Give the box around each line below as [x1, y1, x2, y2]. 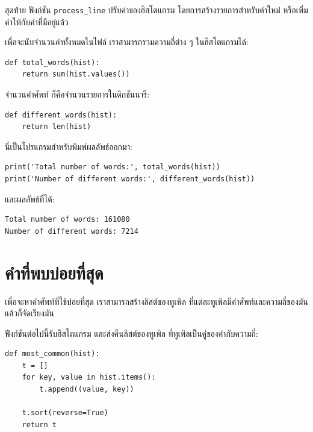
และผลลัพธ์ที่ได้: [5, 192, 55, 205]
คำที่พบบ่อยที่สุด [5, 260, 104, 284]
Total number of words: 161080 [5, 215, 130, 224]
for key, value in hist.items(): [22, 373, 156, 382]
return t [22, 420, 57, 429]
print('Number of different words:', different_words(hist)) [5, 175, 255, 183]
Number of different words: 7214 [5, 227, 138, 236]
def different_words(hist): [5, 110, 117, 119]
